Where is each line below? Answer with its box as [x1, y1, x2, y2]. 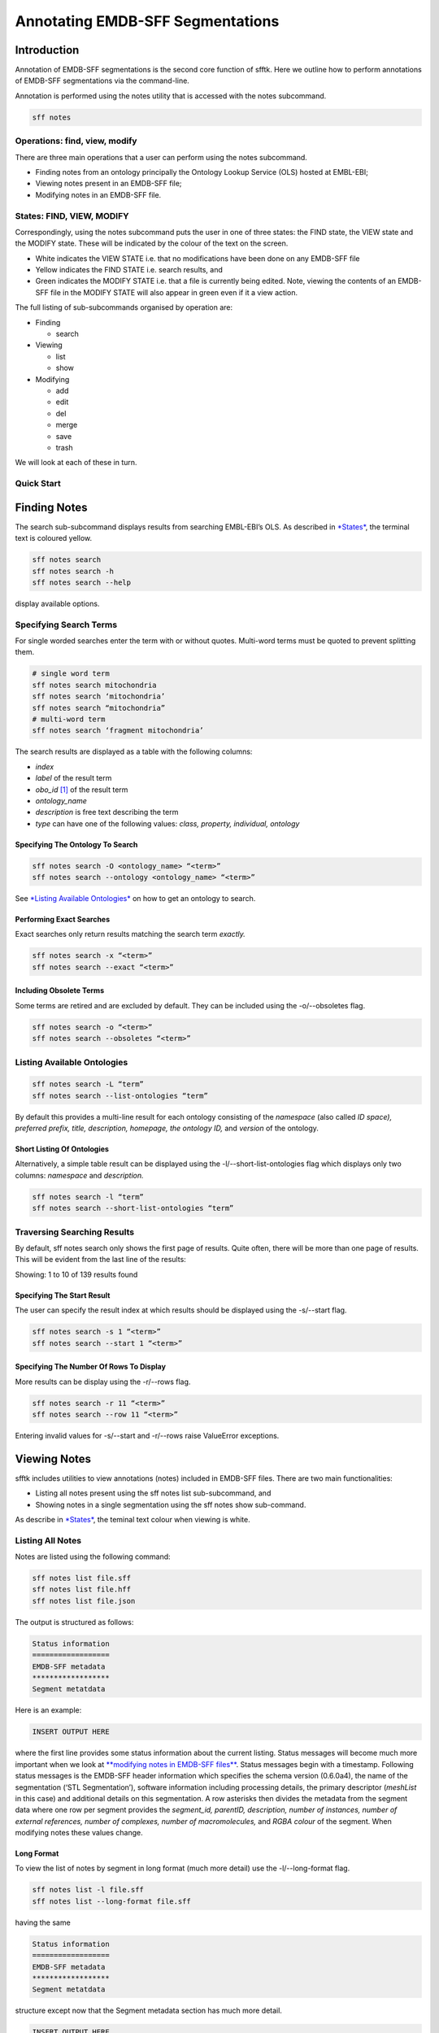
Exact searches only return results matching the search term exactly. [15, 929, 246, 939]
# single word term [32, 669, 110, 678]
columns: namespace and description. [15, 1170, 144, 1180]
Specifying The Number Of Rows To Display [15, 1362, 167, 1372]
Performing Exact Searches [15, 915, 111, 925]
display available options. [15, 599, 100, 608]
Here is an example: [15, 1705, 82, 1715]
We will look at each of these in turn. [15, 458, 137, 468]
